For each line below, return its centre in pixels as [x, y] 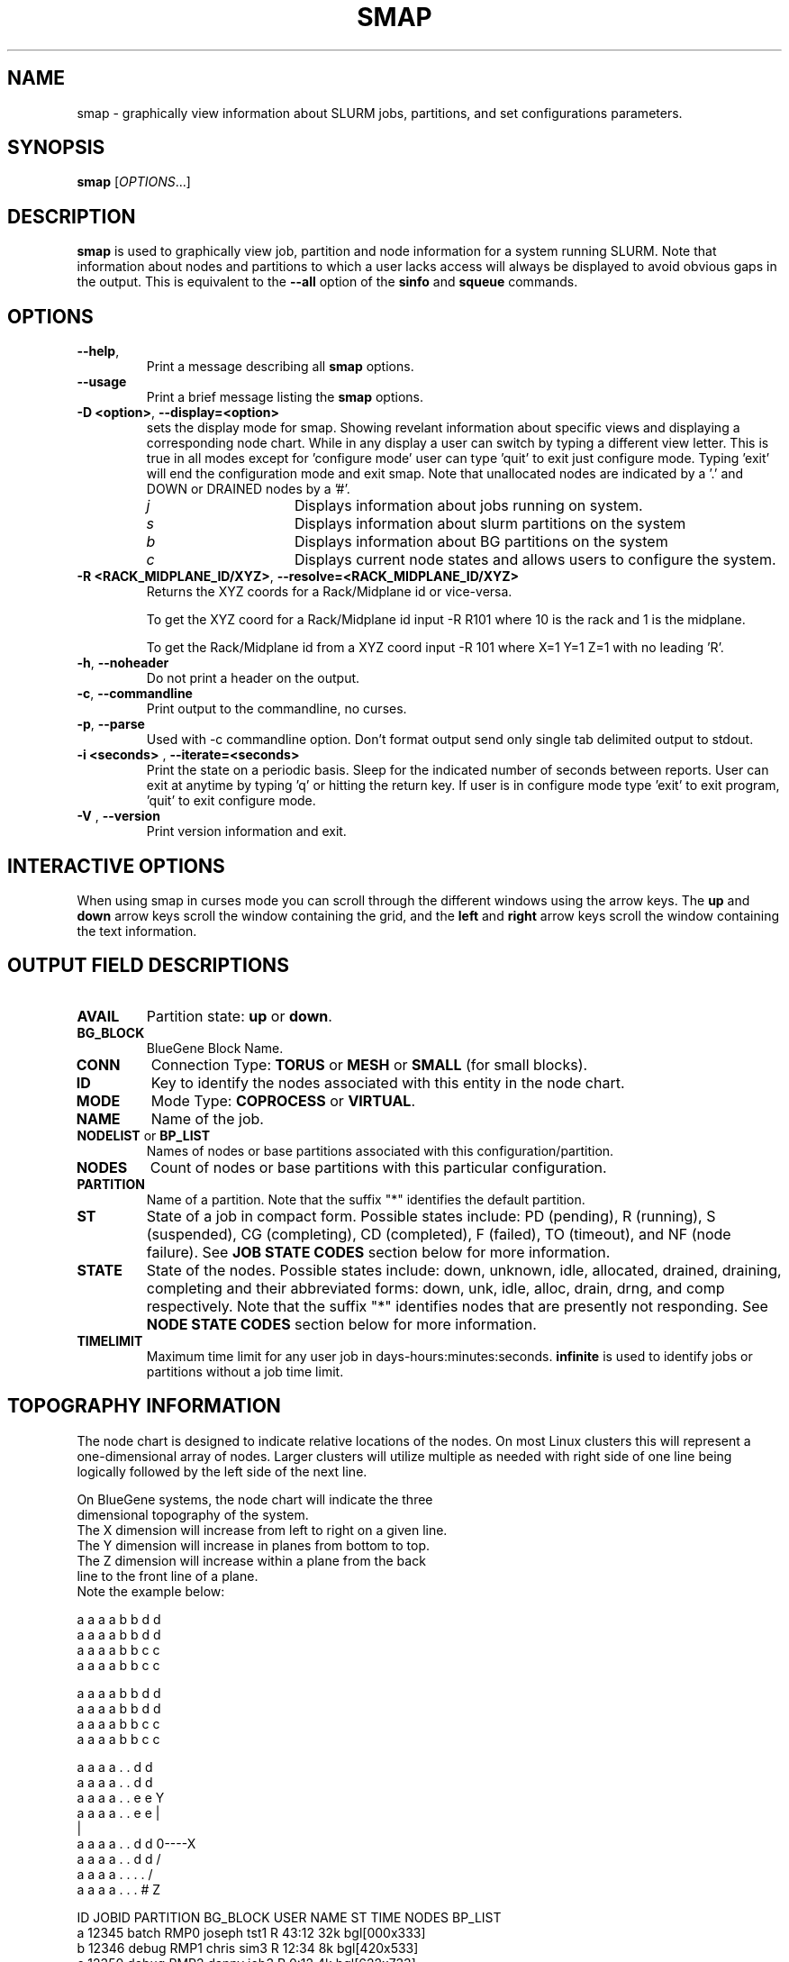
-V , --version [118, 816]
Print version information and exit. [246, 831]
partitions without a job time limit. [245, 1371]
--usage [102, 382]
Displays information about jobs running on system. [468, 506]
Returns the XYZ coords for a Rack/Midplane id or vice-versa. [329, 592]
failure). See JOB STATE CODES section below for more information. [378, 1252]
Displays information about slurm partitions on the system [490, 524]
